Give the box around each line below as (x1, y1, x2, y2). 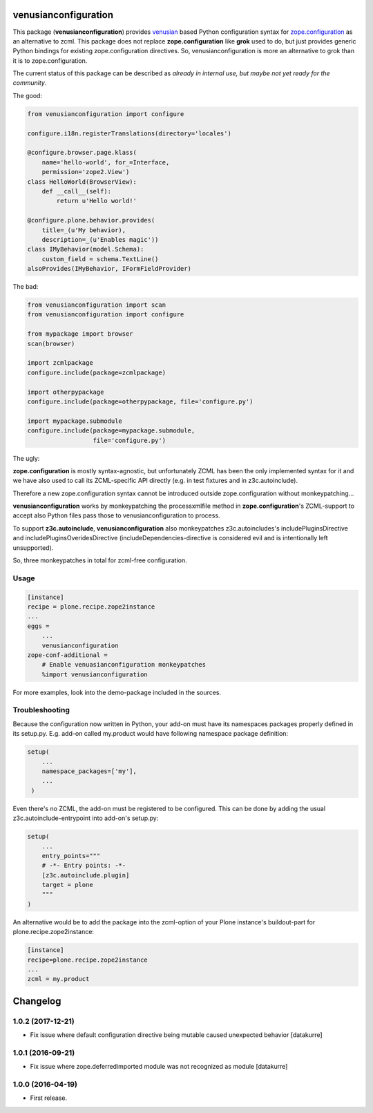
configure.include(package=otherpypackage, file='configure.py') (27, 397, 254, 406)
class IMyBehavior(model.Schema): (27, 245, 144, 254)
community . (12, 79, 47, 87)
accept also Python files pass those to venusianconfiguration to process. (12, 511, 220, 520)
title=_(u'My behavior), (41, 226, 126, 234)
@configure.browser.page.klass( (27, 149, 137, 157)
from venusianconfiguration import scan (27, 301, 166, 309)
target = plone (41, 881, 93, 889)
